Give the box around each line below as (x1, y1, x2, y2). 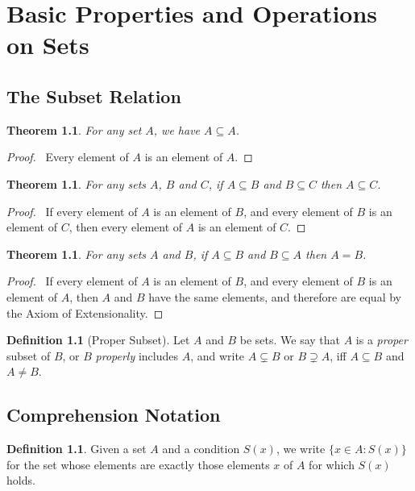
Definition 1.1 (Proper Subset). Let (6, 331, 190, 348)
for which (309, 456, 355, 472)
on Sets (6, 28, 89, 61)
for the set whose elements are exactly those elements (6, 456, 270, 472)
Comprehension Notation (6, 402, 221, 427)
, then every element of (68, 218, 183, 235)
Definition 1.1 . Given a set (6, 440, 147, 457)
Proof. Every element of (6, 148, 129, 165)
